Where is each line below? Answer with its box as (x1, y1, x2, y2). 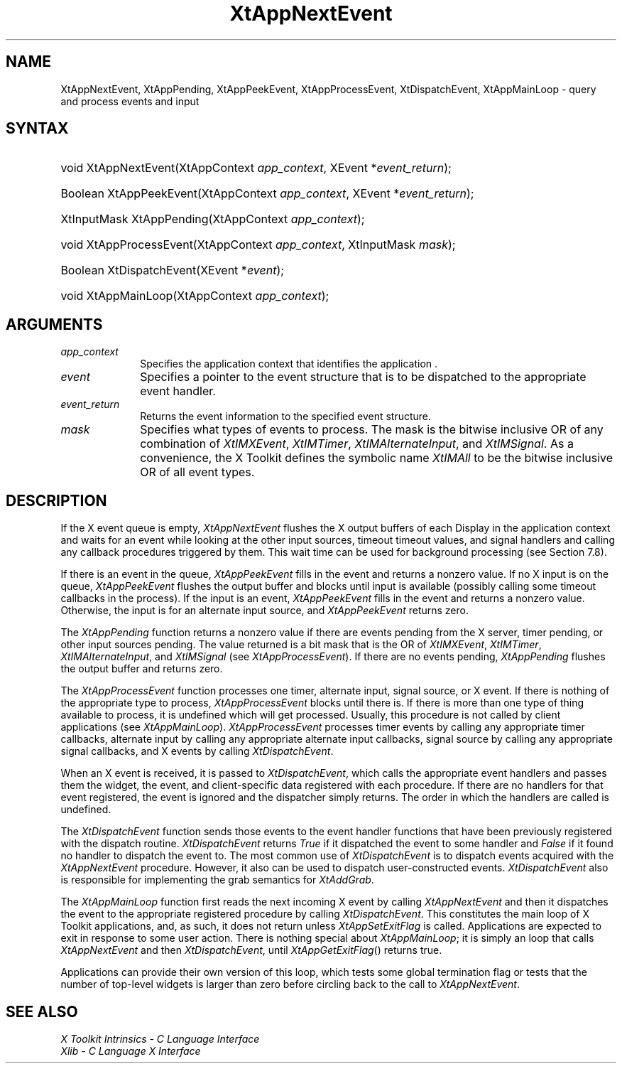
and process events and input (60, 95, 200, 107)
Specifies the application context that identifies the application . (140, 358, 438, 370)
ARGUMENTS (6, 315, 103, 333)
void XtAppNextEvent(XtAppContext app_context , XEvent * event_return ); (60, 161, 452, 176)
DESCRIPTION (6, 491, 107, 510)
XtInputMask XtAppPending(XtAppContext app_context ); (60, 212, 365, 227)
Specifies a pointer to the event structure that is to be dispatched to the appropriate (140, 370, 586, 385)
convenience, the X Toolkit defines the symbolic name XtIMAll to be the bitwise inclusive (140, 451, 613, 466)
